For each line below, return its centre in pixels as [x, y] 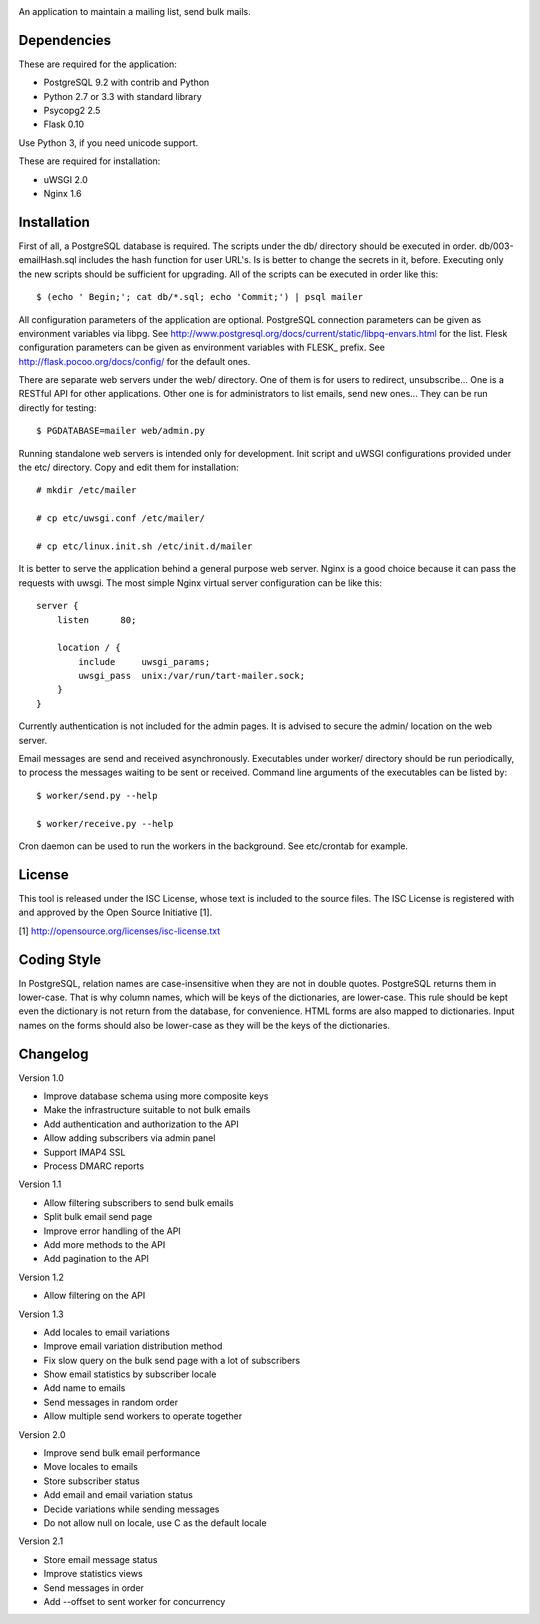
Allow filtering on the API [94, 1296]
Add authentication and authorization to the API [141, 1124]
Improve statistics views [93, 1574]
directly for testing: [57, 407]
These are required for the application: [97, 64]
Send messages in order [94, 1587]
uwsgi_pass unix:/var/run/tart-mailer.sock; [191, 676]
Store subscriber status [91, 1481]
